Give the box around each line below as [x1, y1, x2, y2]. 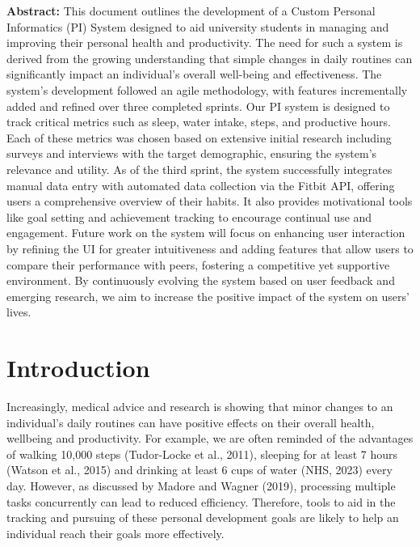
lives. [6, 303, 31, 320]
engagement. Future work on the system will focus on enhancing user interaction [6, 224, 405, 241]
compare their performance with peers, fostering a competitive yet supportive [6, 256, 390, 273]
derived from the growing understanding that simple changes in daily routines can [6, 49, 413, 66]
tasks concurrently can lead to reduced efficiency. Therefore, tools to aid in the [6, 493, 396, 510]
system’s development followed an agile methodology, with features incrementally [6, 81, 408, 98]
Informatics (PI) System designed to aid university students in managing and [6, 18, 389, 35]
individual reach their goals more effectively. [6, 524, 225, 541]
